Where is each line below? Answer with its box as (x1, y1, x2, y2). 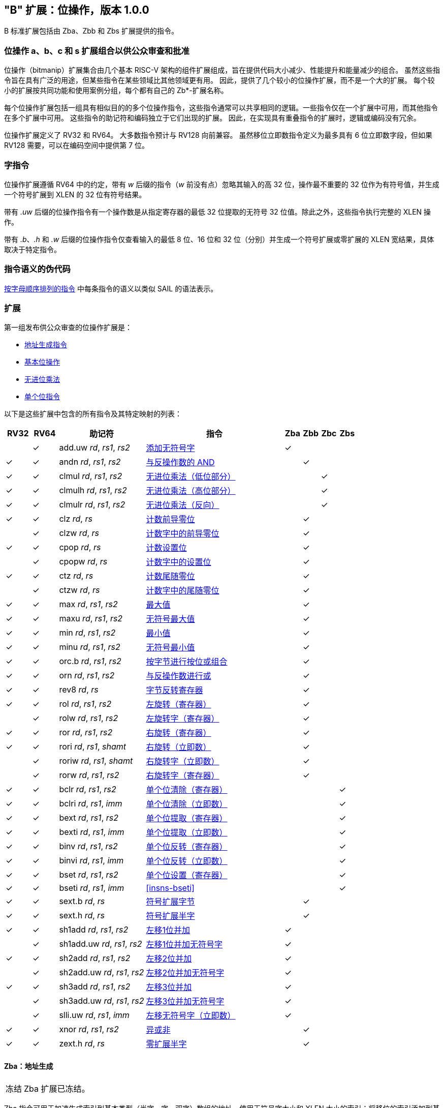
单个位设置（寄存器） (146, 870, 228, 881)
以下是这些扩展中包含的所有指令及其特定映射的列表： (4, 409, 182, 418)
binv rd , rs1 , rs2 (59, 841, 118, 852)
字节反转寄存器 (146, 685, 203, 696)
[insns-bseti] (146, 883, 195, 893)
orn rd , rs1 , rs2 (59, 670, 115, 681)
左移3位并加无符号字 (146, 996, 225, 1007)
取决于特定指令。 (4, 245, 61, 254)
